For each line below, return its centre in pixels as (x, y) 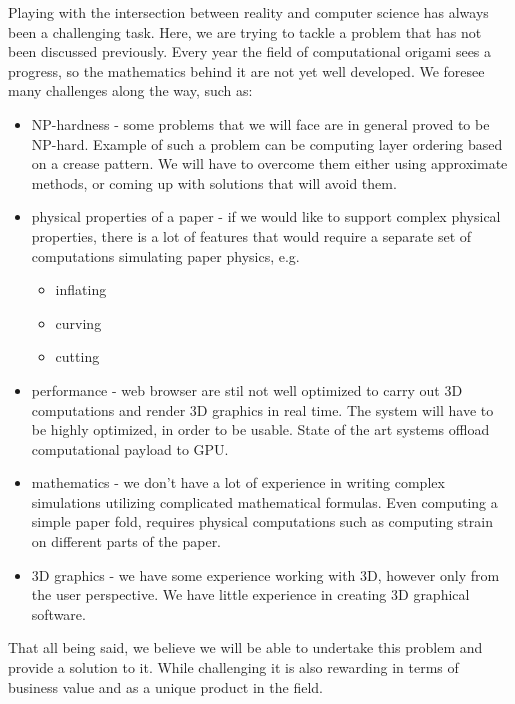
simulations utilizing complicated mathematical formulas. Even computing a (264, 501)
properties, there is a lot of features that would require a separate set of (251, 235)
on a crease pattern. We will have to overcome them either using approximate (269, 163)
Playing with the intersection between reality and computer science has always (248, 12)
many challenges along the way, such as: (130, 90)
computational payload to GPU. (130, 448)
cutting (77, 356)
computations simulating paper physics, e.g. (165, 255)
